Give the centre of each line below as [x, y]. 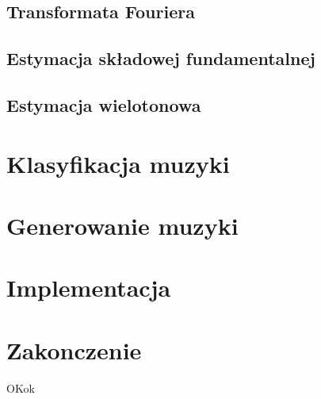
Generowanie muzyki [122, 225]
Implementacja [89, 288]
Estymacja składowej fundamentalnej [161, 58]
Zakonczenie [74, 349]
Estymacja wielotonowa [104, 104]
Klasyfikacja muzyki [118, 163]
